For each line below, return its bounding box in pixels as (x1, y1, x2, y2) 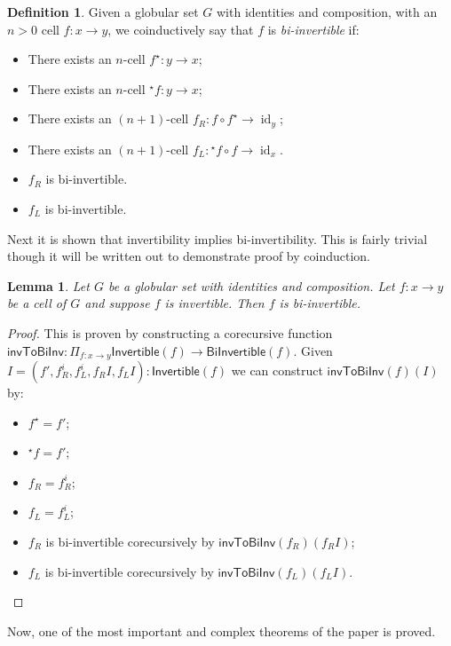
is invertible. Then (164, 294, 265, 312)
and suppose (84, 294, 150, 312)
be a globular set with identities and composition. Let (107, 276, 395, 295)
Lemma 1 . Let (7, 276, 90, 295)
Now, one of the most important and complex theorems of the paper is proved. (7, 621, 436, 640)
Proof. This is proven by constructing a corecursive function (7, 323, 333, 342)
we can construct (231, 361, 323, 380)
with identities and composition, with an (217, 3, 438, 20)
